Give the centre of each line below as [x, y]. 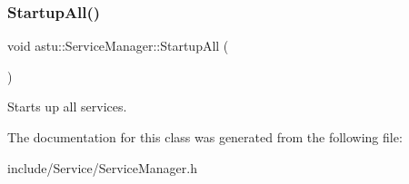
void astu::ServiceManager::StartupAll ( [118, 46]
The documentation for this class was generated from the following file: [205, 137]
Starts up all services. [67, 107]
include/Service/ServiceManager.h [102, 167]
